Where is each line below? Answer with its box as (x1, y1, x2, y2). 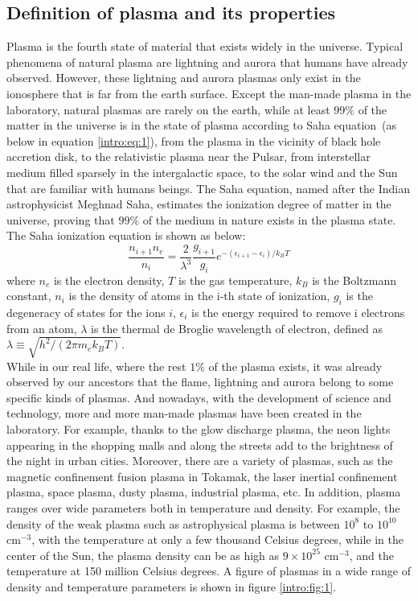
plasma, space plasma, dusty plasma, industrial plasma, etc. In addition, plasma (6, 484, 401, 500)
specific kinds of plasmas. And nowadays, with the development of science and (6, 389, 391, 405)
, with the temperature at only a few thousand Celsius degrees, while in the (31, 531, 404, 548)
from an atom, (6, 319, 77, 336)
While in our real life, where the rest (6, 357, 186, 374)
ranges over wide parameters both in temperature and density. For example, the (6, 500, 400, 517)
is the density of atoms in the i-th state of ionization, (68, 287, 330, 304)
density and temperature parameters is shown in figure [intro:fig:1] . (6, 578, 337, 595)
